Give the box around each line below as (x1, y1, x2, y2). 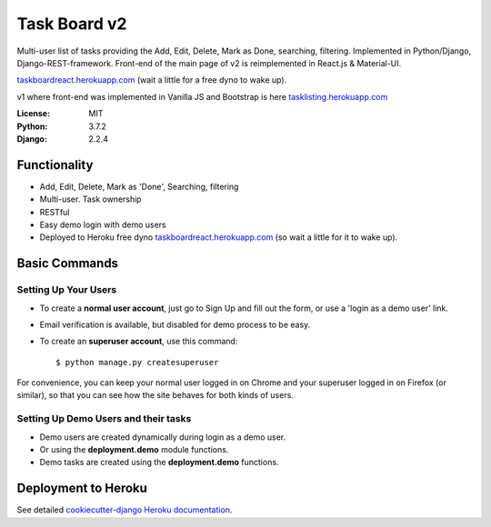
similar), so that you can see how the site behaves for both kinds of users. (16, 390, 295, 401)
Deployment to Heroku (16, 481, 147, 496)
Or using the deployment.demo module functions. (39, 444, 229, 454)
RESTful (39, 206, 70, 217)
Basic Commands (16, 255, 118, 272)
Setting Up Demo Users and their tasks (16, 413, 192, 425)
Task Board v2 (16, 14, 127, 34)
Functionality (16, 157, 94, 173)
